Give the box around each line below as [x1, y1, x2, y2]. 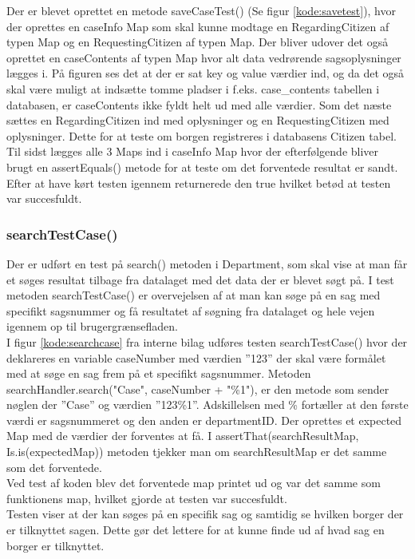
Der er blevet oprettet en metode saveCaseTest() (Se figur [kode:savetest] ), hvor [6, 2, 397, 18]
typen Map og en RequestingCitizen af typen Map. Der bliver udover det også [6, 34, 389, 50]
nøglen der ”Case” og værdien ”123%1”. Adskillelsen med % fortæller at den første [6, 396, 409, 413]
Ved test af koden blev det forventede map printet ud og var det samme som [6, 474, 381, 491]
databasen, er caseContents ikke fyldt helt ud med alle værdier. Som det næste [6, 96, 392, 113]
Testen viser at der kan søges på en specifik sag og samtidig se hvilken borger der [6, 505, 404, 522]
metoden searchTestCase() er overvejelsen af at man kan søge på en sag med [6, 287, 381, 303]
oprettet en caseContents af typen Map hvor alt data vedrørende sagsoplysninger [6, 49, 401, 65]
